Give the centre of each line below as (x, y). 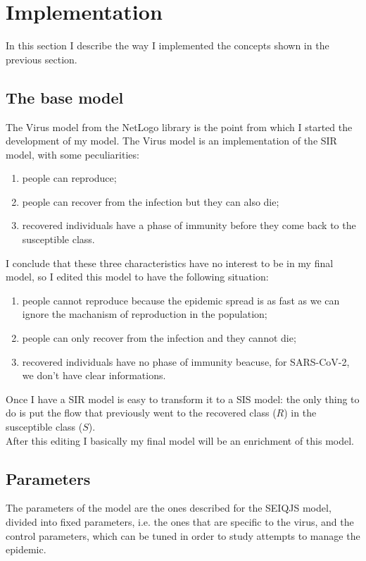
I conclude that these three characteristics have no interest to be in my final (170, 263)
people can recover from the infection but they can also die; (151, 201)
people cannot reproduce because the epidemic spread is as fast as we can (181, 300)
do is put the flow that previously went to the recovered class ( (141, 413)
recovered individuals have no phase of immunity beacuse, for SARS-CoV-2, (186, 361)
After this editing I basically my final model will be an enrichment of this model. (180, 440)
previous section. (42, 59)
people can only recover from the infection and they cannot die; (159, 338)
